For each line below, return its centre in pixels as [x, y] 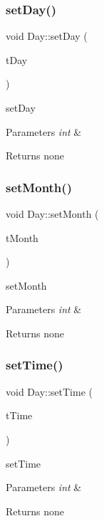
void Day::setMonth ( [52, 214]
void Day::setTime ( [49, 391]
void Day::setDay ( [47, 36]
